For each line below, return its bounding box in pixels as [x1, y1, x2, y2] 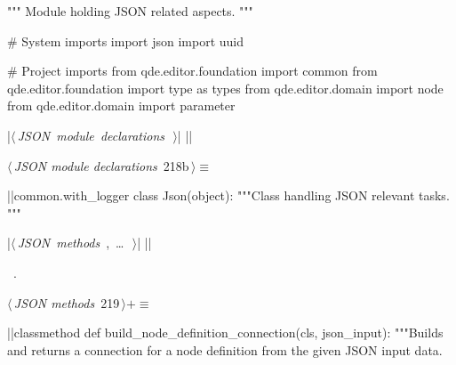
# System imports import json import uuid [7, 31, 244, 50]
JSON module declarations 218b [13, 156, 189, 174]
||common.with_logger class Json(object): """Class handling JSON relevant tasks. [7, 186, 450, 205]
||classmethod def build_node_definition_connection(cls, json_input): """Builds [7, 323, 444, 342]
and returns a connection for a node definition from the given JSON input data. [7, 340, 443, 359]
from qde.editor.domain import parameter [7, 96, 236, 115]
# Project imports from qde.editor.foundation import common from [7, 61, 378, 80]
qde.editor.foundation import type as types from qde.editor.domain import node [7, 78, 444, 97]
